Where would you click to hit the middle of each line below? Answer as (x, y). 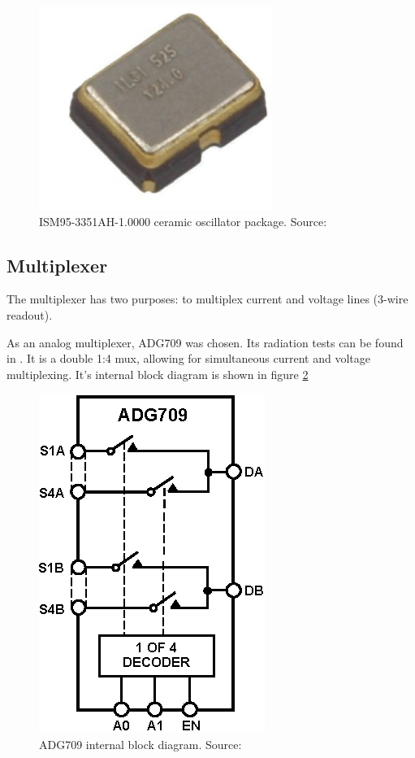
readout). (30, 314)
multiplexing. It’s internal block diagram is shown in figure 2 (158, 374)
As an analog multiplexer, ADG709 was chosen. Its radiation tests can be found (205, 342)
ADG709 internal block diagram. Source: (140, 744)
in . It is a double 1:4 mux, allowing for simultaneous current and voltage (188, 358)
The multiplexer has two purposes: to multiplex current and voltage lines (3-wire (207, 299)
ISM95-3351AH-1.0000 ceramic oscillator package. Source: (183, 221)
